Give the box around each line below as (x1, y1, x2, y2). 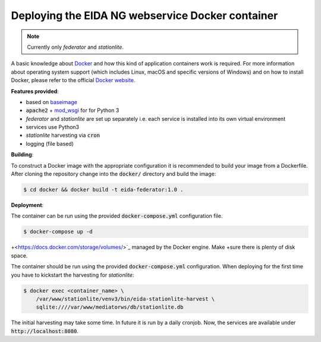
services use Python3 (26, 124, 80, 131)
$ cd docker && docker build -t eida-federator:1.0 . (23, 186, 184, 193)
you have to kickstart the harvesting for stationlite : (11, 271, 134, 278)
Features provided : (11, 87, 59, 95)
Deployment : (11, 201, 44, 208)
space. (11, 252, 28, 259)
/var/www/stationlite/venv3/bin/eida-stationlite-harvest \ (36, 295, 215, 302)
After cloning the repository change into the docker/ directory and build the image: (11, 170, 216, 178)
